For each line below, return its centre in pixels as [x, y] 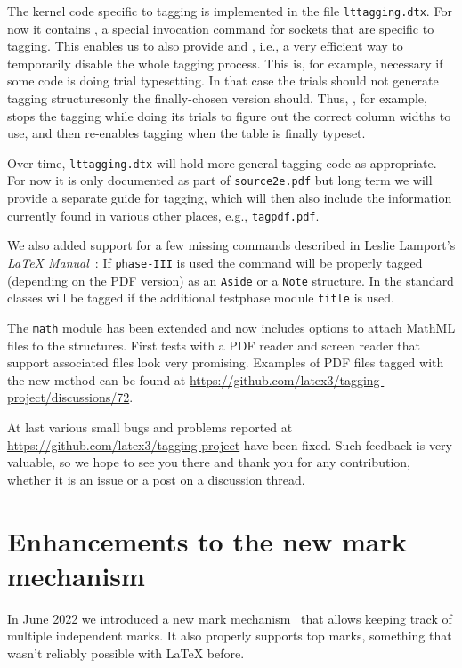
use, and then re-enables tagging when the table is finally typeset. [186, 133]
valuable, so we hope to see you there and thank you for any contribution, [209, 462]
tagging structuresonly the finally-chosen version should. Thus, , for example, [217, 98]
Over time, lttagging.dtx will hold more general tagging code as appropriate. [222, 162]
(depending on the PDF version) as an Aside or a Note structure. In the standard [231, 280]
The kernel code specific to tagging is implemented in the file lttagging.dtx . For [230, 11]
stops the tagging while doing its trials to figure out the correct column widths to [229, 115]
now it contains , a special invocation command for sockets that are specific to [221, 28]
